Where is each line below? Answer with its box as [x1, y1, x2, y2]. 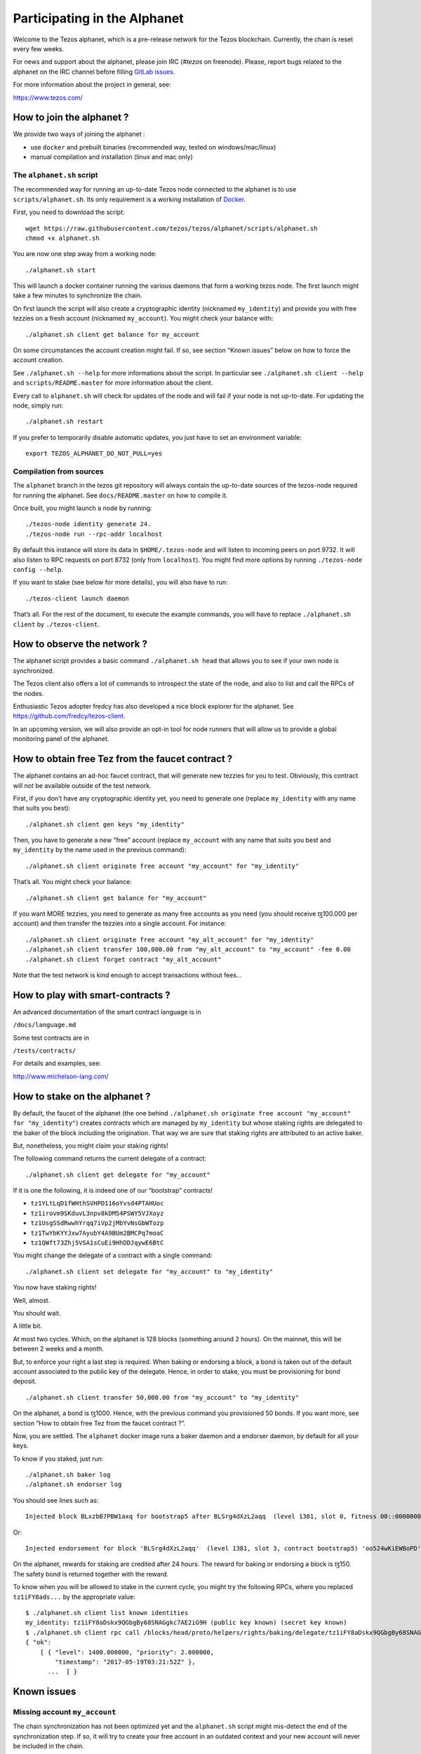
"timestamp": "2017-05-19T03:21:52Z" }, [55, 1658, 196, 1666]
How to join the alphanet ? [13, 112, 129, 123]
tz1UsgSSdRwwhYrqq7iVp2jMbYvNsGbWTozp [30, 1219, 164, 1227]
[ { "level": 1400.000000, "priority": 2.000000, [39, 1648, 214, 1656]
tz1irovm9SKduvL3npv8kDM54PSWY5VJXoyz [30, 1209, 164, 1217]
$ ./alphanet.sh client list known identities [25, 1609, 189, 1616]
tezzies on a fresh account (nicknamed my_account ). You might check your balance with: [13, 314, 274, 323]
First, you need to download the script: [13, 208, 126, 217]
